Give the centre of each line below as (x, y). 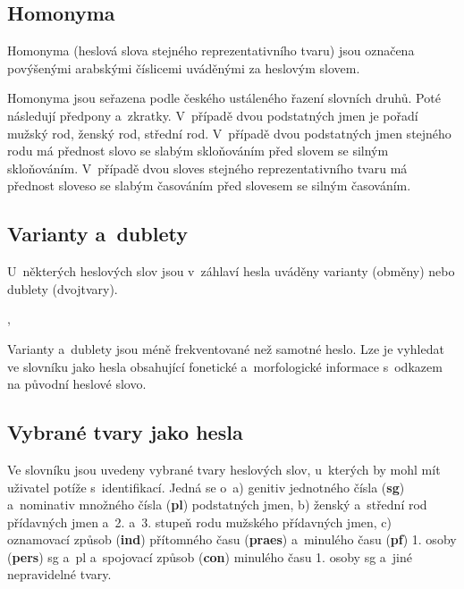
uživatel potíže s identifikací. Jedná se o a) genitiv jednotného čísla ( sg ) (206, 487)
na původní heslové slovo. (77, 384)
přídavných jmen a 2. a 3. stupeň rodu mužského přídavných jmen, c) (200, 522)
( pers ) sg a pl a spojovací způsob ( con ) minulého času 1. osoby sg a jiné (210, 556)
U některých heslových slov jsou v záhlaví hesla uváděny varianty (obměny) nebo (231, 271)
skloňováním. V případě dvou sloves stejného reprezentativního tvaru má (207, 168)
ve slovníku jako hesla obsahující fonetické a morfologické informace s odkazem (225, 366)
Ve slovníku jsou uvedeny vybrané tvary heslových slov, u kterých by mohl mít (224, 469)
